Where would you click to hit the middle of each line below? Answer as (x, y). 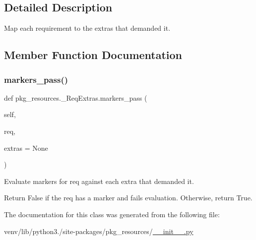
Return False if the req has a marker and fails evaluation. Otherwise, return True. (128, 198)
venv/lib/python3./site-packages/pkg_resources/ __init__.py (99, 231)
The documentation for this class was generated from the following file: (112, 214)
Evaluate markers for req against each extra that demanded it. (99, 181)
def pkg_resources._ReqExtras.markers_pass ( (76, 97)
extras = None (26, 148)
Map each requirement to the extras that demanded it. (87, 28)
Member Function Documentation (93, 55)
